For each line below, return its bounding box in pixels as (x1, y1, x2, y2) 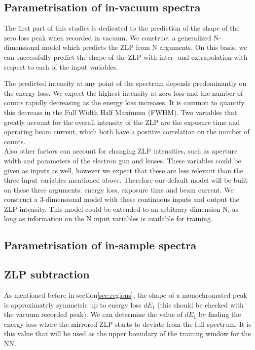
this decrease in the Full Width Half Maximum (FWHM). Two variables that (4, 107, 237, 117)
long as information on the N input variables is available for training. (4, 213, 213, 224)
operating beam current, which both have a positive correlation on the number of (4, 126, 250, 137)
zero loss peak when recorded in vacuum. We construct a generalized (4, 32, 211, 42)
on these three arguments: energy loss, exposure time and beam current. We (4, 184, 234, 194)
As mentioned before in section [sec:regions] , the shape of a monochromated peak (4, 290, 247, 300)
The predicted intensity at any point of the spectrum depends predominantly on (4, 78, 247, 88)
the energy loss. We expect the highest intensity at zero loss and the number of (4, 87, 243, 98)
